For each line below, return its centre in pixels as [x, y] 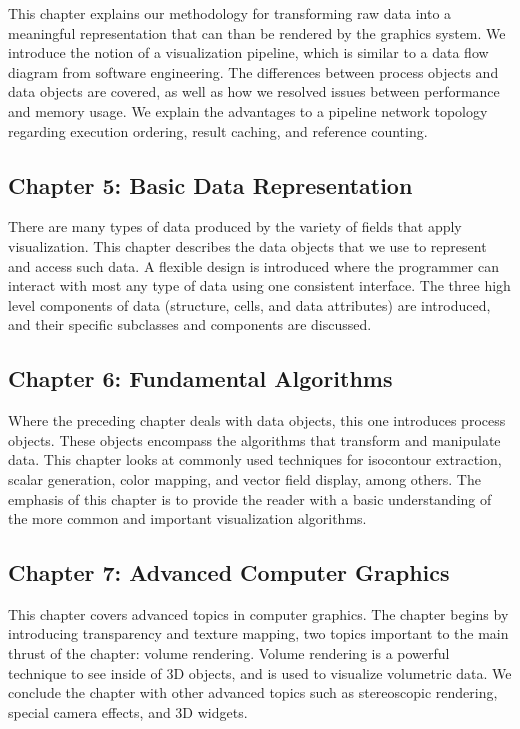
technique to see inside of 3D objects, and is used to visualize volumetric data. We [260, 672]
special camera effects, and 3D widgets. [128, 711]
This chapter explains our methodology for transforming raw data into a [230, 13]
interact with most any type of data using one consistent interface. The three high [259, 285]
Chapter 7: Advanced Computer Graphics [229, 572]
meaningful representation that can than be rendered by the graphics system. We [257, 32]
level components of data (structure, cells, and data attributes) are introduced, [249, 304]
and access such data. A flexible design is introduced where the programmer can [253, 265]
